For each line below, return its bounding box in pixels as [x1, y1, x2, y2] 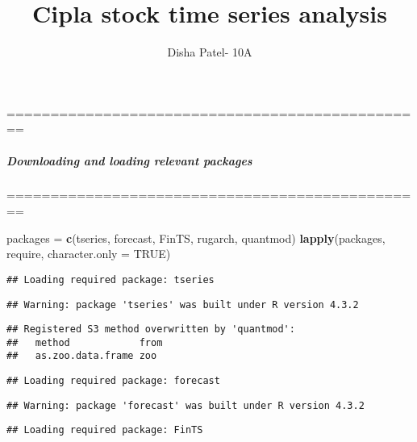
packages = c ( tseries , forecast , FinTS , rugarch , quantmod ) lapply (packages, [6, 229, 386, 246]
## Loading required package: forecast [6, 375, 220, 387]
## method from [6, 336, 163, 348]
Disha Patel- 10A [167, 44, 252, 60]
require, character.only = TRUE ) [6, 245, 171, 262]
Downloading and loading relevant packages [6, 152, 252, 169]
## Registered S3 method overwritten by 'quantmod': [6, 323, 295, 336]
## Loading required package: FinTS [6, 424, 203, 436]
